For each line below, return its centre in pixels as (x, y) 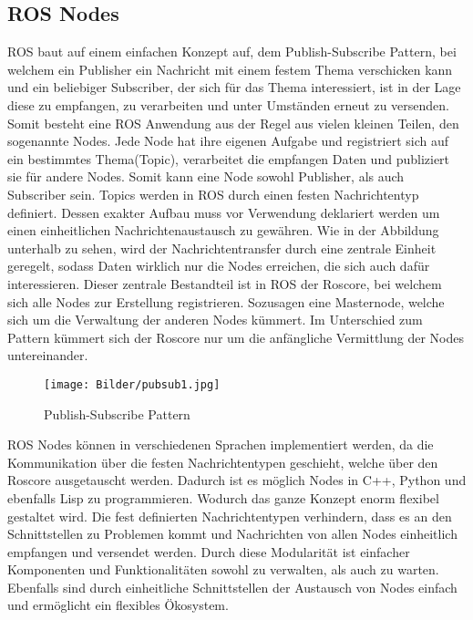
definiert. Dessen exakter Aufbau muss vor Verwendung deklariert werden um (224, 212)
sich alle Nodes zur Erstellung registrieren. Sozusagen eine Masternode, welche (226, 301)
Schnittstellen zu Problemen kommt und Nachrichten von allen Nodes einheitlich (232, 534)
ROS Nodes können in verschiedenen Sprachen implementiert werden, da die (221, 444)
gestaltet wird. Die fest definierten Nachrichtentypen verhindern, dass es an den (230, 516)
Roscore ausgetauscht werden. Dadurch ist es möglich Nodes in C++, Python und (237, 480)
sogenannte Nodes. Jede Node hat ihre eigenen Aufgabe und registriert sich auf (228, 141)
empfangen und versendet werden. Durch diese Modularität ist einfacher (209, 551)
